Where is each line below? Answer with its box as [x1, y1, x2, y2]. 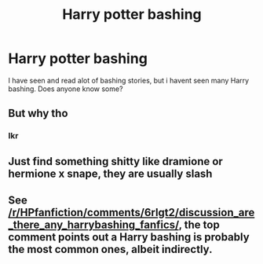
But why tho [8, 107, 68, 120]
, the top [178, 218, 220, 232]
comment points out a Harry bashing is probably [8, 230, 250, 244]
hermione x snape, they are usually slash [8, 167, 213, 180]
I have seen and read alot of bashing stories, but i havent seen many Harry [8, 75, 250, 85]
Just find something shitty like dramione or [8, 155, 224, 168]
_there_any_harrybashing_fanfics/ [8, 218, 179, 232]
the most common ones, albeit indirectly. [8, 243, 213, 256]
